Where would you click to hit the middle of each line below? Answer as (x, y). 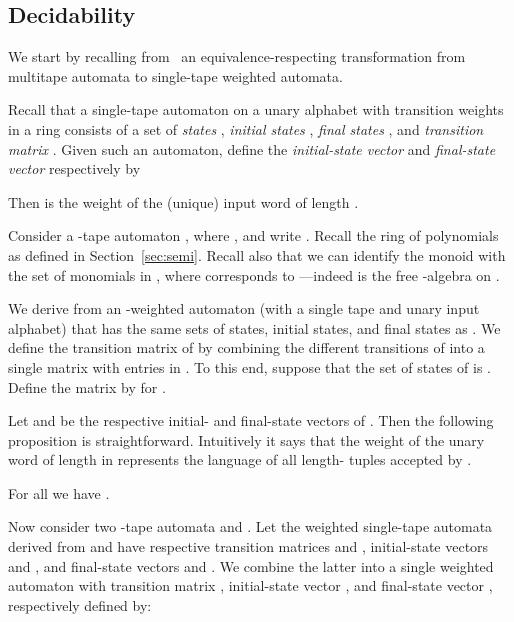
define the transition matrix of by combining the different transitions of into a (246, 347)
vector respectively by (74, 168)
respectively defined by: (80, 604)
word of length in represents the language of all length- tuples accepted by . (240, 459)
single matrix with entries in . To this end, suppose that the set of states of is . (249, 366)
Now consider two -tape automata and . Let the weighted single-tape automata (250, 526)
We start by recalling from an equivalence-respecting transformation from (237, 56)
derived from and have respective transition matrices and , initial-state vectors (248, 546)
